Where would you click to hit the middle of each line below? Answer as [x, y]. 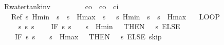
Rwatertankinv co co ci [61, 6]
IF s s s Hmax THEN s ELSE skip [88, 36]
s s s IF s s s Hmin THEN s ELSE [99, 26]
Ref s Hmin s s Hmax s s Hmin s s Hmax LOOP [115, 16]
